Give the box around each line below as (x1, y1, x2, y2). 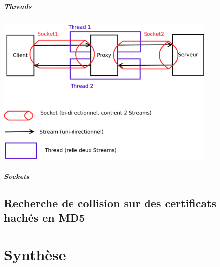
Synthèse (4, 244, 66, 264)
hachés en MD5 (4, 210, 85, 225)
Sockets (4, 171, 30, 181)
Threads (4, 1, 32, 11)
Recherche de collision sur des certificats (4, 195, 217, 210)
